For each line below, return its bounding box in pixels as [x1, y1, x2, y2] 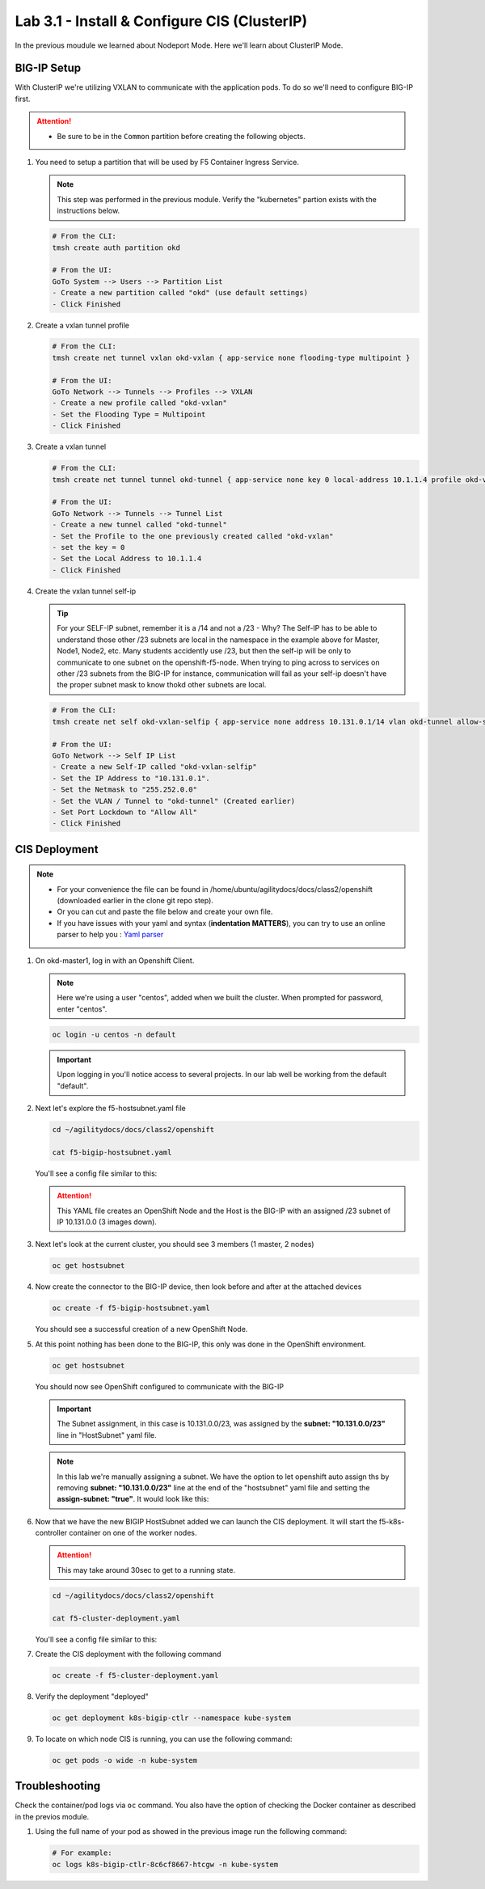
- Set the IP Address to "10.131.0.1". [52, 773, 210, 783]
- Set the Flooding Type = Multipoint [52, 409, 206, 419]
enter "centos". [57, 1004, 108, 1014]
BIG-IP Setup [15, 61, 82, 75]
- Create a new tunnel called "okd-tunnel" [52, 520, 228, 530]
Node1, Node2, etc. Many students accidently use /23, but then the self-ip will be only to [57, 646, 352, 656]
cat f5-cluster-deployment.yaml [52, 1613, 181, 1623]
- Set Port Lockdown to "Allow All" [52, 807, 198, 817]
